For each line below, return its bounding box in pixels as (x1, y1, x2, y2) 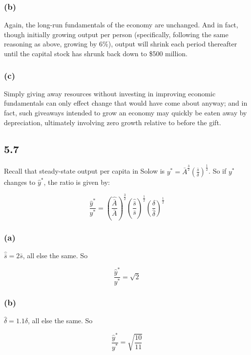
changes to (4, 177, 36, 187)
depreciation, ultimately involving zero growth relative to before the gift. (4, 117, 221, 127)
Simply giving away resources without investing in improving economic (4, 88, 216, 98)
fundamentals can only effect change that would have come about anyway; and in (4, 98, 248, 108)
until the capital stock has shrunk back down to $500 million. (4, 48, 188, 58)
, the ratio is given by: (43, 177, 110, 187)
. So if (209, 166, 227, 176)
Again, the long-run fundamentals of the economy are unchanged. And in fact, (4, 20, 238, 30)
